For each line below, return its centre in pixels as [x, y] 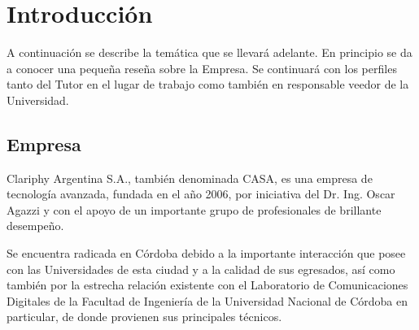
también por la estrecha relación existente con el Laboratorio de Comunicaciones [207, 285]
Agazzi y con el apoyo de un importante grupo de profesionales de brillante [194, 209]
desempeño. [35, 226]
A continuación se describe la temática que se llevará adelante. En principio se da [209, 52]
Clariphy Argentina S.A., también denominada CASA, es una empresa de [190, 178]
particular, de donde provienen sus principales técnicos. [144, 317]
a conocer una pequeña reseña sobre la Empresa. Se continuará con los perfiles [202, 68]
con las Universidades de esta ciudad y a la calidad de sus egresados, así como [201, 269]
